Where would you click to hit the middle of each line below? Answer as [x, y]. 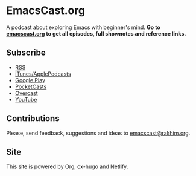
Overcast [26, 93]
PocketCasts [31, 86]
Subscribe [26, 53]
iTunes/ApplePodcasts [43, 74]
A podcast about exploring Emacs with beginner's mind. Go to [84, 27]
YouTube [26, 99]
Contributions [33, 119]
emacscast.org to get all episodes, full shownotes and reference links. [96, 33]
